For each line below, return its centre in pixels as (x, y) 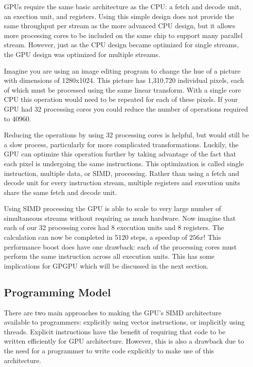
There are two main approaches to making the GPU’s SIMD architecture (113, 312)
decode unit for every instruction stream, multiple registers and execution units (122, 183)
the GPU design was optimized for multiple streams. (82, 54)
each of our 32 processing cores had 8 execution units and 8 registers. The (114, 227)
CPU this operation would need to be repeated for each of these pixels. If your (121, 99)
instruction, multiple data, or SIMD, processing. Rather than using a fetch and (122, 173)
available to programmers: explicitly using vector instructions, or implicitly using (124, 322)
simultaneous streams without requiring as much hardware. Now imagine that (120, 218)
